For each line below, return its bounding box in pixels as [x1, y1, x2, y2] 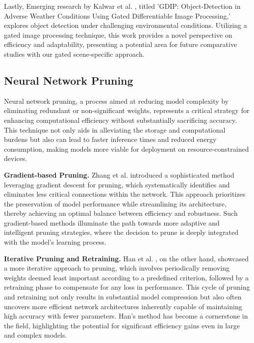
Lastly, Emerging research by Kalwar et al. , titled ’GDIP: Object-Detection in [4, 1, 241, 11]
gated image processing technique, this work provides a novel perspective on [4, 29, 232, 40]
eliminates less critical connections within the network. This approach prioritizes [4, 189, 246, 199]
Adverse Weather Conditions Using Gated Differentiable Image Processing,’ [4, 10, 231, 21]
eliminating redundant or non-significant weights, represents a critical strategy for [4, 105, 250, 115]
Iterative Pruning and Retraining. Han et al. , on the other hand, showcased [4, 253, 249, 263]
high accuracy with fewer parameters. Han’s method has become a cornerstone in [4, 311, 248, 321]
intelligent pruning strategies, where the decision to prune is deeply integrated [4, 227, 239, 237]
